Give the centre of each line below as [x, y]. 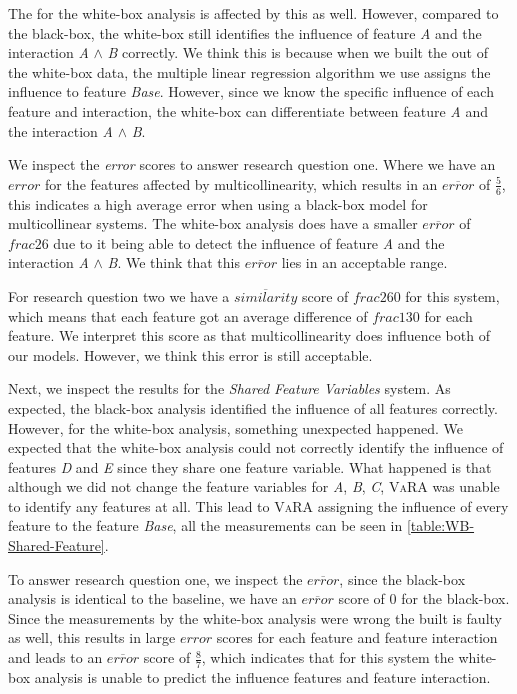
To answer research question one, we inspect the [155, 578]
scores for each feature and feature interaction [357, 637]
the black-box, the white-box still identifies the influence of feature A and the [245, 32]
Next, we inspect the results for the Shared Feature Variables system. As [229, 388]
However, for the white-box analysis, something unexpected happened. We [235, 427]
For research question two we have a [119, 295]
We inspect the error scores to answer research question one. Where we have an [252, 164]
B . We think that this [173, 262]
